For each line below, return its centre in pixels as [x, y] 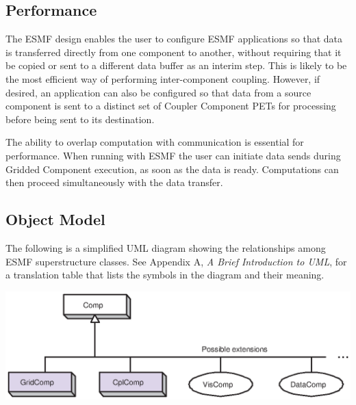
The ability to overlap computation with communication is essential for [155, 142]
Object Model [55, 219]
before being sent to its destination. [80, 119]
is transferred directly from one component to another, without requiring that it [174, 52]
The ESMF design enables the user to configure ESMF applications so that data [174, 39]
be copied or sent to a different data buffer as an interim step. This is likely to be [176, 65]
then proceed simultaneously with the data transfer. [114, 182]
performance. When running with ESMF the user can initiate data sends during [173, 155]
